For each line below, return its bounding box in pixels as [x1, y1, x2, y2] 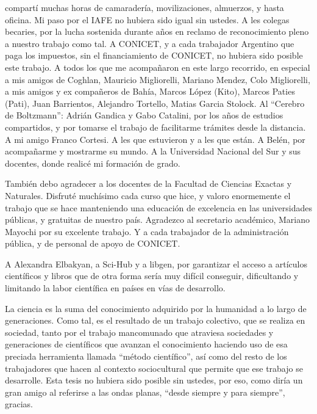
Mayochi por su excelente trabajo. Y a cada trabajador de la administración [5, 225, 289, 238]
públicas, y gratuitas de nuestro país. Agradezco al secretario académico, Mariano [5, 213, 310, 226]
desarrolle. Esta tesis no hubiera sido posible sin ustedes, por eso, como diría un [5, 374, 303, 387]
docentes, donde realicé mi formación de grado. [5, 156, 180, 169]
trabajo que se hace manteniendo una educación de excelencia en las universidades [5, 201, 312, 214]
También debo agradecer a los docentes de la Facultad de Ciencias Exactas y [5, 177, 292, 190]
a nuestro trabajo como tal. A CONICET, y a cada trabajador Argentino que [5, 37, 294, 49]
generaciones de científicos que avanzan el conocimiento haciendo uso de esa [5, 338, 288, 350]
